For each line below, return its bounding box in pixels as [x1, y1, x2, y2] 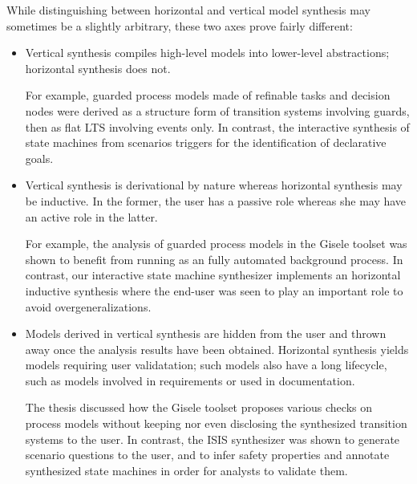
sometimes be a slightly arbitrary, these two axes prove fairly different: [6, 17, 353, 34]
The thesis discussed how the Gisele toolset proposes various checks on [25, 399, 373, 416]
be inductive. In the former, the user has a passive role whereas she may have [25, 192, 407, 209]
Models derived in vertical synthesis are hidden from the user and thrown [25, 325, 387, 342]
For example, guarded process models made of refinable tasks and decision [25, 87, 391, 104]
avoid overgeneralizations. [25, 298, 152, 315]
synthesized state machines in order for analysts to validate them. [25, 462, 348, 478]
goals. [25, 149, 54, 166]
